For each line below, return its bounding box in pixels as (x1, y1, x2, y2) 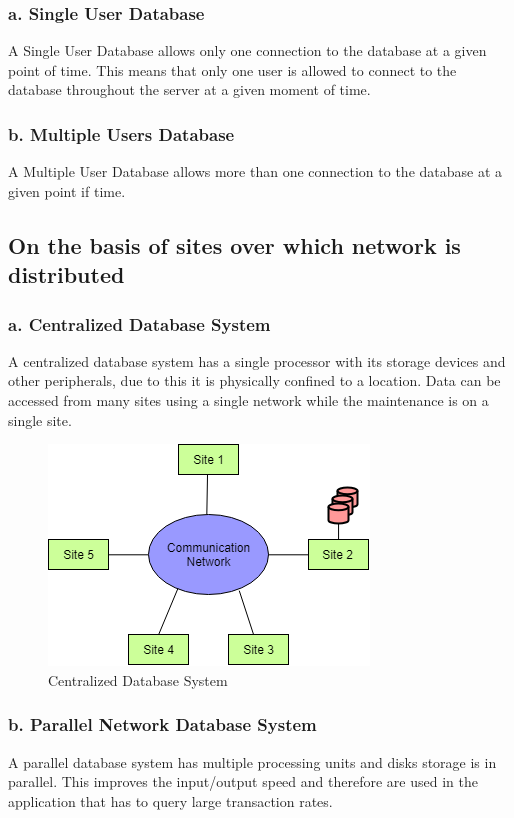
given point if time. (8, 180, 126, 201)
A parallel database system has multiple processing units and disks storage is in (8, 751, 497, 772)
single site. (8, 409, 72, 430)
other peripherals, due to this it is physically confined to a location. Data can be (8, 370, 501, 391)
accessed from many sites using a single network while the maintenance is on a (8, 389, 489, 410)
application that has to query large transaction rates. (8, 790, 333, 811)
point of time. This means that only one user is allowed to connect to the (8, 59, 457, 80)
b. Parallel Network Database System (8, 712, 317, 737)
